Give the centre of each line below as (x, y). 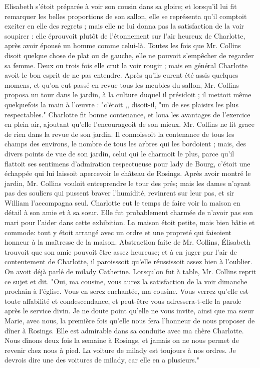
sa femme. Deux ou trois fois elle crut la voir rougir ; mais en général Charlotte (126, 65)
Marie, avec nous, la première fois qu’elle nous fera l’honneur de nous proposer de (130, 320)
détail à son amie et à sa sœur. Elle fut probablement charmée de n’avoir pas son (129, 212)
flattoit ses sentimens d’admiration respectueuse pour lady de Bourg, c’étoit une (127, 163)
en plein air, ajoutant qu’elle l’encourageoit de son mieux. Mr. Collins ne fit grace (129, 124)
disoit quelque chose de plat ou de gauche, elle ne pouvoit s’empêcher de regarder (129, 55)
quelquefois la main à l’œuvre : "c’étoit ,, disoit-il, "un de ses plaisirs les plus (121, 104)
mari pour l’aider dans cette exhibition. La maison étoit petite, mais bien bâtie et (130, 222)
